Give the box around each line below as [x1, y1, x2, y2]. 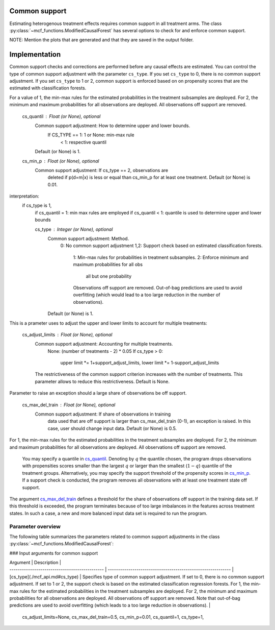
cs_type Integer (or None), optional [35, 226, 113, 232]
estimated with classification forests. [9, 85, 87, 91]
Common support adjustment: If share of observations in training [35, 411, 171, 417]
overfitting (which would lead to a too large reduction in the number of [73, 292, 221, 298]
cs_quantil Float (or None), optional [22, 113, 101, 119]
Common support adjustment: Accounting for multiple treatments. [35, 341, 173, 347]
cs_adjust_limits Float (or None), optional [22, 331, 113, 337]
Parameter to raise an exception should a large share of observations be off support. [9, 390, 187, 396]
